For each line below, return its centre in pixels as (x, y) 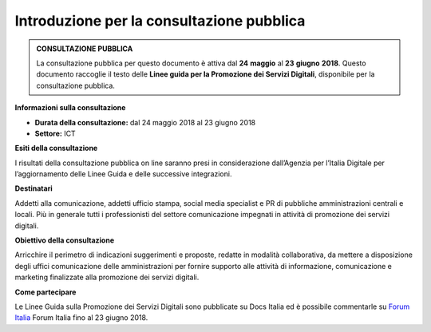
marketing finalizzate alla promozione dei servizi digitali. (107, 277)
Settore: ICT (55, 133)
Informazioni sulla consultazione (70, 108)
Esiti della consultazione (56, 148)
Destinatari (34, 188)
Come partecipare (45, 292)
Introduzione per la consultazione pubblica (160, 21)
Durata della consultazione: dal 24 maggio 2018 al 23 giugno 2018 (145, 122)
